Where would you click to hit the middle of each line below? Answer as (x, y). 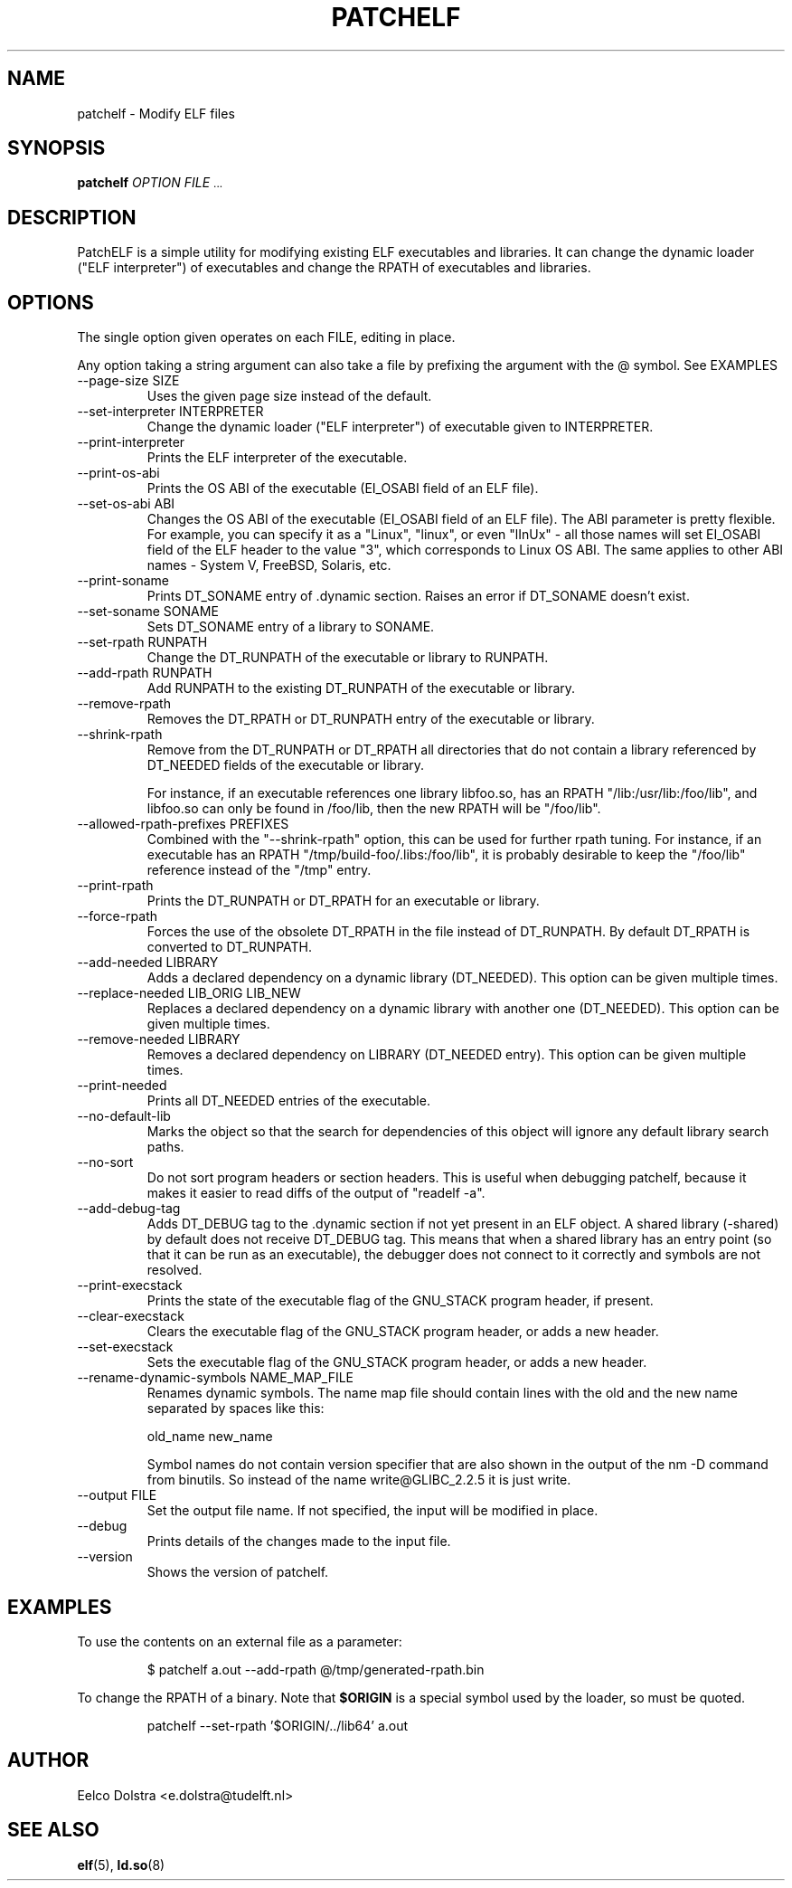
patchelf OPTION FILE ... (150, 183)
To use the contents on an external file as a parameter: (240, 1641)
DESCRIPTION (72, 217)
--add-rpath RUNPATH (145, 673)
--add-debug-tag (129, 1209)
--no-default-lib (124, 1116)
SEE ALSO (53, 1830)
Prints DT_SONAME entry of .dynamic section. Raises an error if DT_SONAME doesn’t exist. (418, 596)
